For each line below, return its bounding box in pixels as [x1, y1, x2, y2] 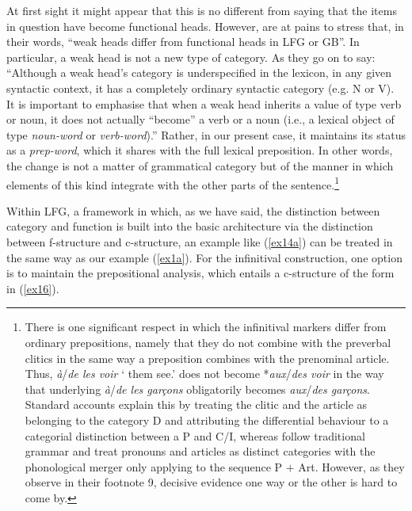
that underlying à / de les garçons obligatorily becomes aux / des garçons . [25, 380, 370, 397]
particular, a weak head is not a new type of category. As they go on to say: [6, 48, 376, 65]
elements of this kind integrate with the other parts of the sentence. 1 [6, 174, 340, 193]
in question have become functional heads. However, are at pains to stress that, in [6, 17, 404, 34]
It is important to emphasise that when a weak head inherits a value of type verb [6, 95, 402, 112]
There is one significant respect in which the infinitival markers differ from [25, 318, 387, 335]
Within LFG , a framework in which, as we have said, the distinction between [6, 202, 380, 219]
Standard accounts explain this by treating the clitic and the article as [25, 396, 368, 413]
